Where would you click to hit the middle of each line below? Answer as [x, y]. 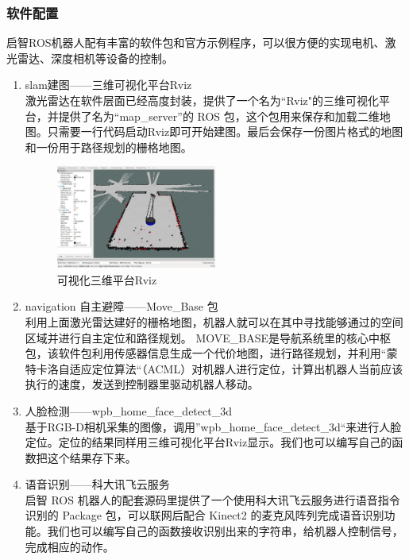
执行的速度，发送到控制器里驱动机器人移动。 [142, 384]
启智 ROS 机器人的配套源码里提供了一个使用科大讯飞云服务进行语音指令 [212, 499]
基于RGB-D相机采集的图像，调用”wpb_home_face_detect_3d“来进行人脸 [213, 426]
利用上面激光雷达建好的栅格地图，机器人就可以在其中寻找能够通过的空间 [214, 321]
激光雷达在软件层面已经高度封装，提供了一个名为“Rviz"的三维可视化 [202, 100]
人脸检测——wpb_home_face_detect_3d [128, 410]
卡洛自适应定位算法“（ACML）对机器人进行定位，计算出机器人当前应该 [220, 368]
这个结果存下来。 [92, 457]
